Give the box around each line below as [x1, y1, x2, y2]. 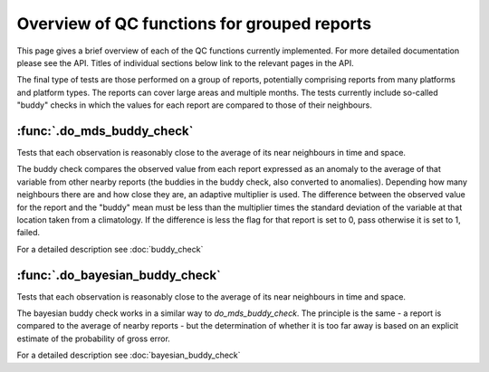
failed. [16, 227, 41, 238]
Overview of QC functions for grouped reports [16, 14, 372, 33]
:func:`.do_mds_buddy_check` [16, 123, 194, 138]
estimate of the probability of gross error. [16, 333, 171, 344]
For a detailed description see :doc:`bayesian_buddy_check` [16, 349, 241, 361]
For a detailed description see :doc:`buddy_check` [16, 243, 204, 254]
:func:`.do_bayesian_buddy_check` [16, 267, 221, 282]
